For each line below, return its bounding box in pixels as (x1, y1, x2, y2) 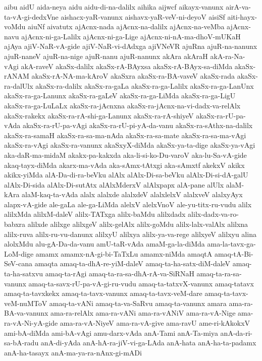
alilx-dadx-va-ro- (188, 209, 239, 219)
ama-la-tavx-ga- (207, 238, 256, 249)
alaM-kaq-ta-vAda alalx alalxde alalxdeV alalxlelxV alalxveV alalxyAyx (22, 189, 243, 200)
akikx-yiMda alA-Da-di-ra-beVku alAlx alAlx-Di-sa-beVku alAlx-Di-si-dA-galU (4, 169, 248, 180)
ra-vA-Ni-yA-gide (4, 318, 58, 328)
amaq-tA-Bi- (214, 248, 253, 259)
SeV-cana (4, 258, 32, 269)
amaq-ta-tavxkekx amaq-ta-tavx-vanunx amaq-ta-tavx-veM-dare (4, 288, 202, 298)
